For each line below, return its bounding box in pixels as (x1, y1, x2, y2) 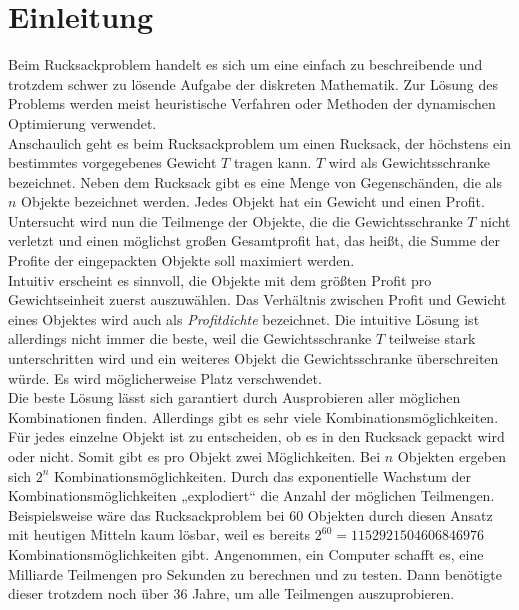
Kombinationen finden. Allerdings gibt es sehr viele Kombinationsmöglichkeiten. (8, 406, 499, 427)
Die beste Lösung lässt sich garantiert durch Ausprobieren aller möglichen (8, 387, 461, 408)
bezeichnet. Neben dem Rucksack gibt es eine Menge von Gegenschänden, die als (8, 171, 503, 192)
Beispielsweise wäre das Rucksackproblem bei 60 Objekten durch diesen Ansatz (8, 504, 493, 525)
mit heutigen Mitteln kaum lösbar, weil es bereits (8, 524, 311, 545)
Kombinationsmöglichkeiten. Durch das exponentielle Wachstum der (54, 465, 472, 486)
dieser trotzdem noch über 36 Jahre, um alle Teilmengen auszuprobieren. (8, 583, 455, 604)
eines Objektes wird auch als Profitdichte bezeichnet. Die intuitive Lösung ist (8, 308, 480, 329)
